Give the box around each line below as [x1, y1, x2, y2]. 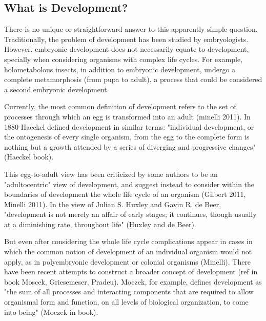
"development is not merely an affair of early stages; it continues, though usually [4, 209, 257, 219]
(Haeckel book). [4, 151, 54, 162]
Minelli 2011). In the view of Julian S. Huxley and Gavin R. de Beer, [4, 198, 221, 209]
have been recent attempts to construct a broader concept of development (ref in [4, 266, 258, 277]
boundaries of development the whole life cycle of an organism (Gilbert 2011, [4, 189, 246, 199]
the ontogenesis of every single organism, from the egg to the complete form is [4, 131, 250, 142]
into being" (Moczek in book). [4, 306, 98, 317]
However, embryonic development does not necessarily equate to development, [4, 44, 249, 54]
